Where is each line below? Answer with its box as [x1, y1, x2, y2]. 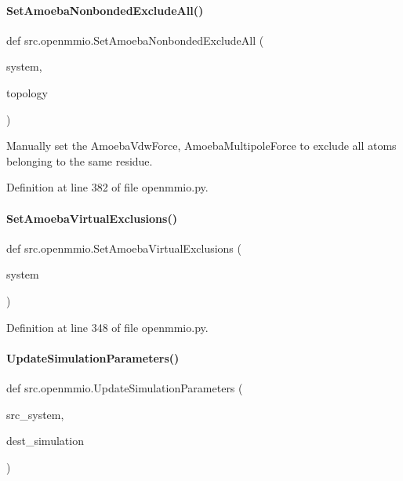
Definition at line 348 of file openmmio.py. [6, 319, 209, 335]
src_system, [6, 406, 64, 422]
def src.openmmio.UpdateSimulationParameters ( [6, 379, 243, 395]
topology [6, 84, 48, 100]
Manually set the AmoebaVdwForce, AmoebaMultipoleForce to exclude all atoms [6, 137, 397, 154]
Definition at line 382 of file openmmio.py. [6, 179, 209, 195]
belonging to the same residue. [6, 152, 153, 169]
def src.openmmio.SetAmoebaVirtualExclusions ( [6, 239, 241, 256]
